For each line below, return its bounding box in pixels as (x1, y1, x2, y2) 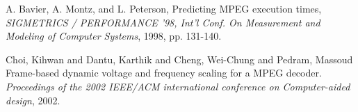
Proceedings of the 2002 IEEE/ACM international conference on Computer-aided (6, 79, 350, 93)
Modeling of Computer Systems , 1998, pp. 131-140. (6, 29, 222, 43)
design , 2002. (6, 93, 60, 107)
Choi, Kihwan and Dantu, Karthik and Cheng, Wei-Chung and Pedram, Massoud (6, 51, 353, 66)
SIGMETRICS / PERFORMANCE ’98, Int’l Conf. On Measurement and (6, 15, 320, 29)
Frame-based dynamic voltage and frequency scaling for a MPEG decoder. (6, 65, 322, 80)
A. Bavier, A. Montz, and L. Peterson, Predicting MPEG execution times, (6, 1, 322, 15)
